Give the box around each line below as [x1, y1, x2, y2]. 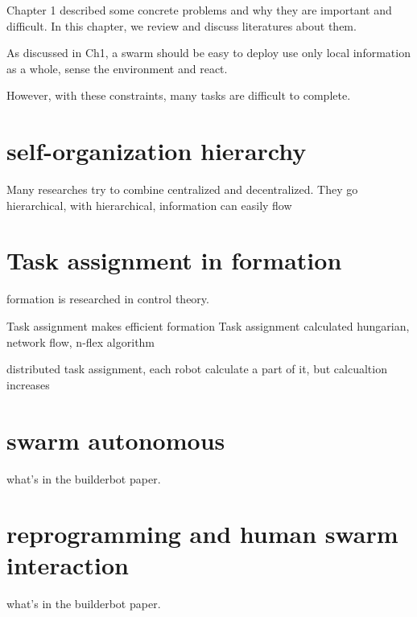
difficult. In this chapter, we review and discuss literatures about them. [6, 17, 357, 34]
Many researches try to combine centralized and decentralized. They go [6, 181, 358, 198]
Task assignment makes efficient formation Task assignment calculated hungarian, [6, 318, 410, 334]
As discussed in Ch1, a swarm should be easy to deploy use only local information [6, 44, 411, 61]
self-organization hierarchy [6, 134, 307, 167]
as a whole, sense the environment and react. [6, 60, 228, 76]
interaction [6, 549, 129, 582]
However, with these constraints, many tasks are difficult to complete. [6, 87, 351, 104]
